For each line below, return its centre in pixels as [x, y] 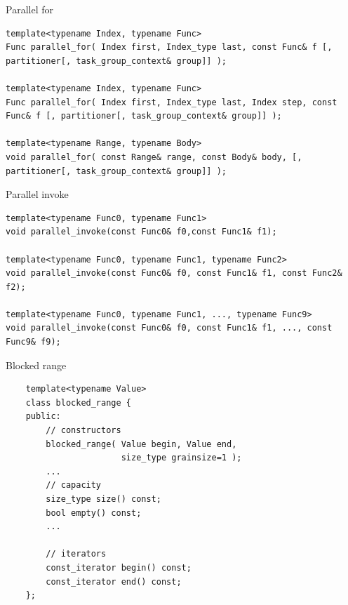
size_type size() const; [103, 499]
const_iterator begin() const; [119, 567]
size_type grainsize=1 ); [181, 458]
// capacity [74, 485]
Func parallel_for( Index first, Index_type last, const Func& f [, [169, 47]
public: [43, 417]
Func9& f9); [33, 342]
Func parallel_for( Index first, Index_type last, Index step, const [172, 102]
